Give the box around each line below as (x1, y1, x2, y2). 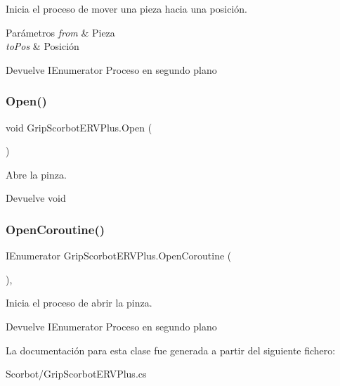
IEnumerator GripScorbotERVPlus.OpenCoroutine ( (6, 248, 232, 263)
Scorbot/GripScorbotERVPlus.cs (6, 366, 147, 381)
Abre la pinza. (6, 167, 67, 181)
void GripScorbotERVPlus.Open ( (6, 120, 152, 134)
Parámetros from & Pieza (6, 25, 115, 39)
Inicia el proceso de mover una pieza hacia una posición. (6, 1, 247, 15)
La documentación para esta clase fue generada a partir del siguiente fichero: (6, 342, 336, 357)
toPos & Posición (6, 39, 79, 53)
